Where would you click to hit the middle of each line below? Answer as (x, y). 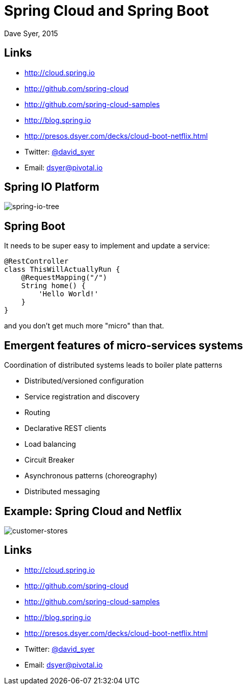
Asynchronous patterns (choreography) (91, 476)
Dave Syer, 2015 (31, 33)
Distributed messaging (62, 492)
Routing (37, 413)
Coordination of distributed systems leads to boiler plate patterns (113, 365)
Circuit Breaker (49, 460)
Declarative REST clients (65, 428)
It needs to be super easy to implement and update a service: (107, 246)
